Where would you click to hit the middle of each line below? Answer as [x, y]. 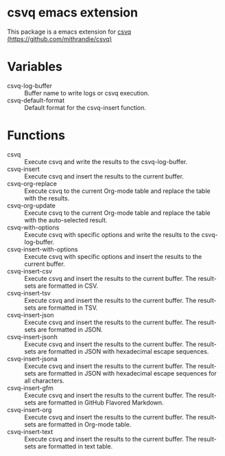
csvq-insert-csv [30, 271]
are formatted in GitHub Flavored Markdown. [100, 402]
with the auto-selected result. [66, 220]
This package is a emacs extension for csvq [69, 32]
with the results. [47, 198]
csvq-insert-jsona [32, 358]
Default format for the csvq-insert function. [85, 107]
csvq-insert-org [29, 409]
